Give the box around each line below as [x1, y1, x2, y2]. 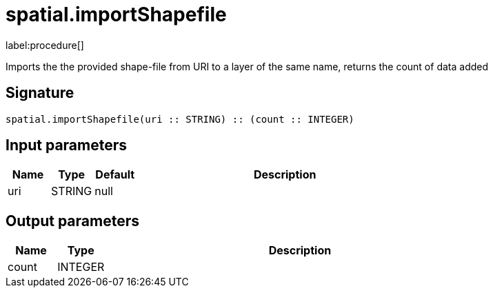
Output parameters [6, 212, 139, 230]
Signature [6, 84, 74, 102]
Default [95, 168, 135, 182]
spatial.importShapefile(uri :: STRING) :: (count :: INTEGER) [6, 113, 354, 125]
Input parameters [6, 137, 128, 154]
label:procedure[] [6, 39, 84, 51]
